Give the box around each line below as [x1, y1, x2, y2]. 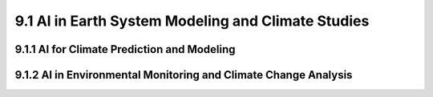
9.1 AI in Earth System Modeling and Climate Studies [14, 12, 370, 30]
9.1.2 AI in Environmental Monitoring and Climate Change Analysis [14, 68, 353, 82]
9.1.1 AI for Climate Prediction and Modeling [14, 42, 236, 56]
